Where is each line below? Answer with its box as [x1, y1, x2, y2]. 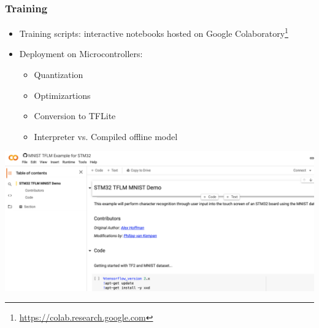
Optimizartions [34, 88, 91, 101]
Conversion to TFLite [34, 109, 116, 122]
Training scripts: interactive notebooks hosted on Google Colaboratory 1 [19, 25, 288, 39]
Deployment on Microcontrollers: [19, 47, 143, 60]
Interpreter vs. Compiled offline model [34, 130, 178, 143]
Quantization [34, 68, 83, 81]
